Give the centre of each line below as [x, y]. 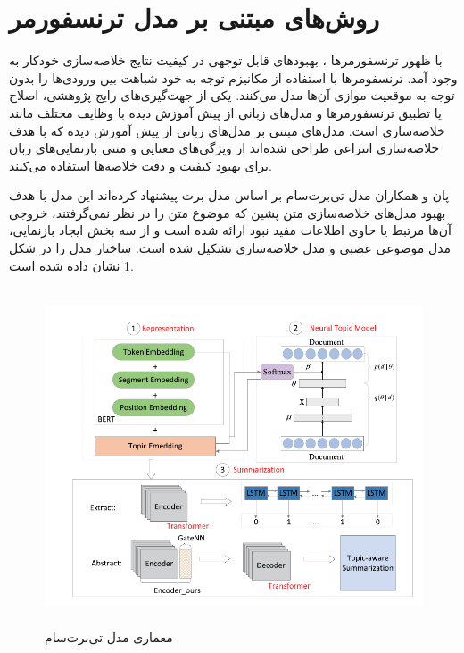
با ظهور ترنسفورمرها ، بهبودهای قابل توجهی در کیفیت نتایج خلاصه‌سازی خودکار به [226, 60]
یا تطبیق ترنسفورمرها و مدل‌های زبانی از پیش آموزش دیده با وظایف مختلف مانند [225, 112]
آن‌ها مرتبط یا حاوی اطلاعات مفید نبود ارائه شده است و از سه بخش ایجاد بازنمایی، [230, 230]
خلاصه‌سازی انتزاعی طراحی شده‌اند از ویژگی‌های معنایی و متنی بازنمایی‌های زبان [224, 148]
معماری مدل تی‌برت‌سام [109, 636]
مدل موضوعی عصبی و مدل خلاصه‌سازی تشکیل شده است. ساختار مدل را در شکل [230, 248]
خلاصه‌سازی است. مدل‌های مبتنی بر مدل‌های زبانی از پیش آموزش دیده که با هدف [227, 130]
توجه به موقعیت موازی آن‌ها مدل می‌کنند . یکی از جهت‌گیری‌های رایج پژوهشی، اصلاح [232, 95]
